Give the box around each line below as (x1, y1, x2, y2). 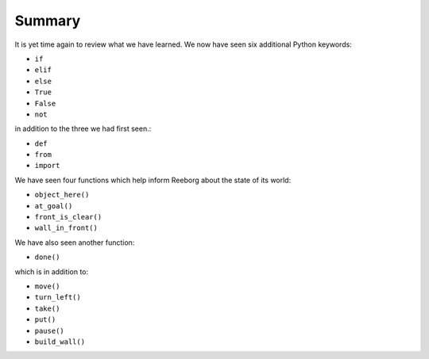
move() (34, 281, 60, 291)
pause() (34, 326, 65, 335)
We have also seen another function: (14, 238, 135, 247)
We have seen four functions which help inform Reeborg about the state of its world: (14, 175, 292, 185)
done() (34, 253, 60, 262)
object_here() (34, 190, 90, 200)
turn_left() (34, 293, 81, 302)
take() (34, 304, 60, 313)
